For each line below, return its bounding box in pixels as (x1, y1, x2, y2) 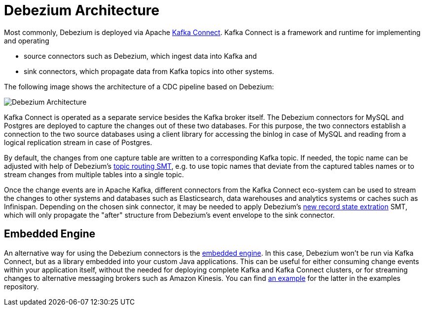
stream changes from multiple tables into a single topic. (4, 170, 184, 179)
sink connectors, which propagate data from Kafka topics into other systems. (24, 67, 274, 76)
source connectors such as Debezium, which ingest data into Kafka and (24, 51, 257, 60)
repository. (4, 282, 39, 291)
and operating (4, 36, 49, 45)
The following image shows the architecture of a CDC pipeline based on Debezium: (4, 82, 274, 91)
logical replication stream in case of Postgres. (4, 138, 152, 147)
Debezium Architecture (4, 2, 160, 19)
